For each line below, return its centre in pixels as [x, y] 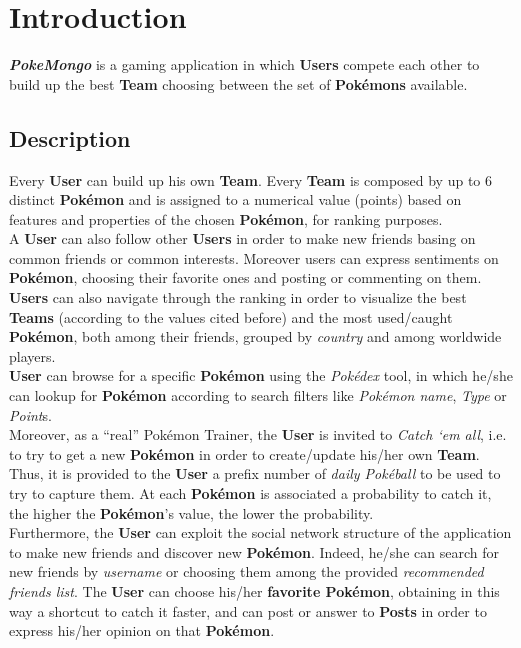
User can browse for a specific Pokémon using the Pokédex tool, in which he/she [261, 375]
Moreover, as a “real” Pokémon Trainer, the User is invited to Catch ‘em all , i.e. [258, 434]
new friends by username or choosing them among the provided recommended [246, 571]
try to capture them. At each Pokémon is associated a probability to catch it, [250, 493]
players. [32, 355]
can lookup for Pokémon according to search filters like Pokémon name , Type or [258, 395]
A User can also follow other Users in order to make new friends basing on [242, 238]
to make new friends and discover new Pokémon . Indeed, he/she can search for [254, 551]
